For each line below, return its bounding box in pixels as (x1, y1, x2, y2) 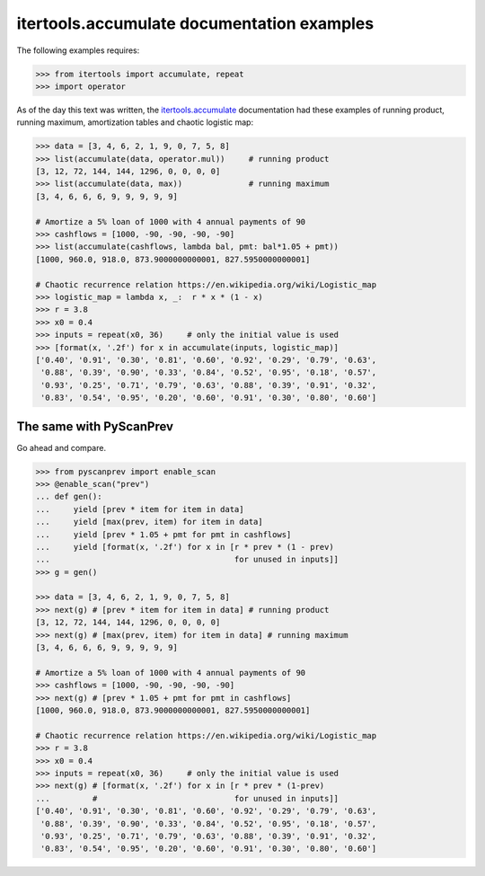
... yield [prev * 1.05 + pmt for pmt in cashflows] (35, 529, 292, 539)
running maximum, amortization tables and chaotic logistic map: (16, 117, 254, 128)
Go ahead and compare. (16, 442, 107, 453)
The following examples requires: (16, 45, 140, 56)
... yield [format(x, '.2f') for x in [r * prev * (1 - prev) (35, 542, 334, 552)
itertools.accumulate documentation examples (16, 13, 375, 33)
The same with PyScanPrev (16, 419, 174, 434)
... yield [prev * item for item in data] (35, 504, 244, 514)
